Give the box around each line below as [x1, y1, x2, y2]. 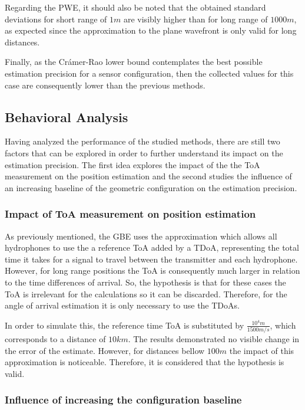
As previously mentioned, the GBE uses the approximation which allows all [5, 229, 277, 242]
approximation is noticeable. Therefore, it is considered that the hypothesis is [5, 356, 284, 368]
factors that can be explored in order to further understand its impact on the [5, 146, 283, 159]
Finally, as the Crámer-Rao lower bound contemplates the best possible [5, 55, 263, 68]
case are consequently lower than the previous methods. [5, 78, 205, 91]
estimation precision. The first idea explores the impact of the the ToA [5, 158, 260, 170]
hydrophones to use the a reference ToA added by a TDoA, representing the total [5, 241, 299, 254]
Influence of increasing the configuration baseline [5, 392, 242, 407]
